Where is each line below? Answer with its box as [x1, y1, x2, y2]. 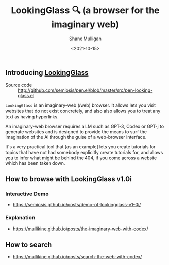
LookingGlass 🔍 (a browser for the [11, 5, 160, 16]
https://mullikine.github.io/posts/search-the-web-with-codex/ [12, 254, 142, 260]
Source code [5, 82, 32, 88]
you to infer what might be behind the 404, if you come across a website [5, 155, 157, 161]
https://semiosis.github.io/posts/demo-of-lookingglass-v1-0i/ [12, 202, 141, 208]
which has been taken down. [5, 160, 65, 166]
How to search [5, 240, 52, 249]
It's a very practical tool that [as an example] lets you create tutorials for [5, 144, 156, 150]
